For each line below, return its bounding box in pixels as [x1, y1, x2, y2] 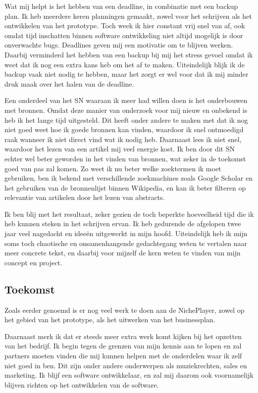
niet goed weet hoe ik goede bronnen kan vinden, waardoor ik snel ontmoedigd [4, 124, 244, 135]
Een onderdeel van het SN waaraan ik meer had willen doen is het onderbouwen [4, 95, 248, 105]
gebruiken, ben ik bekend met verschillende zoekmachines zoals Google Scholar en [4, 173, 253, 183]
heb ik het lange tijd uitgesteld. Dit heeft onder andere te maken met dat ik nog [4, 114, 248, 125]
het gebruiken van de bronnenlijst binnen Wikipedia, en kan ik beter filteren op [4, 182, 246, 193]
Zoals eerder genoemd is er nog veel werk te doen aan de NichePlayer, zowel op [4, 304, 245, 315]
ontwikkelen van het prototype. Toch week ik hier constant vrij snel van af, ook [4, 20, 245, 31]
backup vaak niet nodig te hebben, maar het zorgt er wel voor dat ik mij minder [4, 69, 249, 79]
